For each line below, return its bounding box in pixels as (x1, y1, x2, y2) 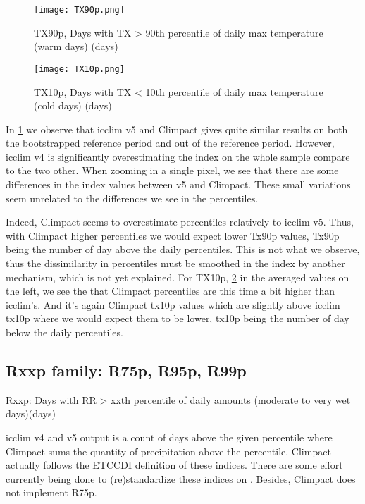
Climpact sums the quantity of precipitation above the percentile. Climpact (6, 443, 331, 458)
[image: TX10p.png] (34, 63, 125, 74)
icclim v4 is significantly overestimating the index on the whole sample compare (6, 149, 350, 164)
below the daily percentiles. (6, 325, 123, 339)
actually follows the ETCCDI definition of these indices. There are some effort (6, 457, 343, 472)
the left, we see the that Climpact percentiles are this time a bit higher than (6, 283, 335, 298)
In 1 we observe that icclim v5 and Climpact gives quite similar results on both (6, 121, 348, 136)
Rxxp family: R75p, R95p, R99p (6, 359, 247, 381)
